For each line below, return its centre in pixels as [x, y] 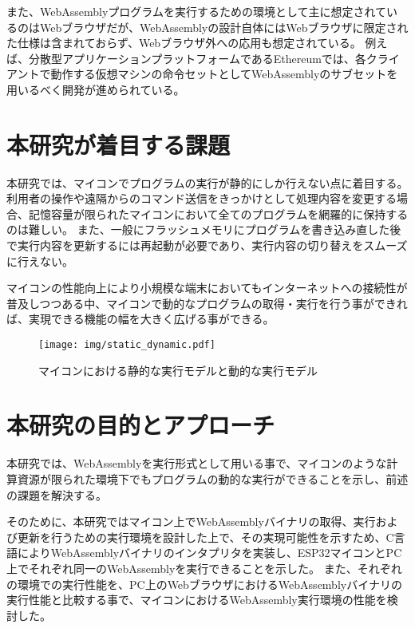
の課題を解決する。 [57, 494]
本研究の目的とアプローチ [141, 425]
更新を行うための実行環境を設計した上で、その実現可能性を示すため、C [206, 537]
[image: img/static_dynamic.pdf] [127, 345]
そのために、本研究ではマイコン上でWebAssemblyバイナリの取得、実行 [191, 521]
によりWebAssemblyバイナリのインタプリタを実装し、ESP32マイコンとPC [209, 553]
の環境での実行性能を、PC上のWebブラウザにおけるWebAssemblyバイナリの [204, 584]
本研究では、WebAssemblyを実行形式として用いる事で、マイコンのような [197, 463]
